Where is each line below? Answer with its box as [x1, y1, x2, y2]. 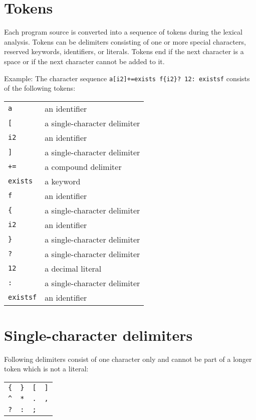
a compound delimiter [45, 160, 122, 172]
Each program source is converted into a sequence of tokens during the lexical [4, 27, 242, 37]
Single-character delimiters [4, 324, 193, 345]
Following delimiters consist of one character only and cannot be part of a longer [4, 353, 252, 364]
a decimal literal [45, 262, 102, 274]
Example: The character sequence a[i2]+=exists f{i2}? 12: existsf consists [4, 73, 250, 83]
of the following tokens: [4, 83, 76, 93]
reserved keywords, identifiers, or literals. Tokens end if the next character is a [4, 46, 244, 57]
